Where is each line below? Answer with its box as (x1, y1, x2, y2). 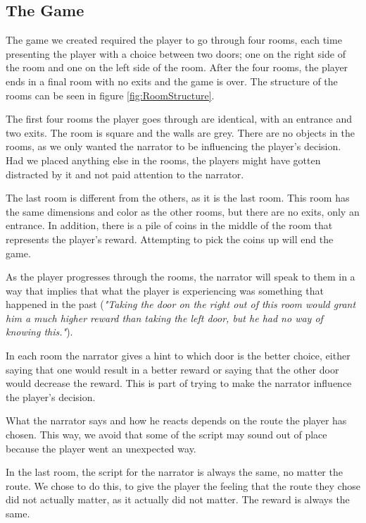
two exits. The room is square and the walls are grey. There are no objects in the (6, 125, 355, 140)
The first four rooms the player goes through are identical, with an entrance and (6, 111, 353, 126)
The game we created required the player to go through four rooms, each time (6, 32, 342, 47)
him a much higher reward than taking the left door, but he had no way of (6, 310, 323, 325)
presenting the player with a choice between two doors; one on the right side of (6, 46, 346, 61)
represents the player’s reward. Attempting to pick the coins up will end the (6, 231, 334, 246)
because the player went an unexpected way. (6, 441, 196, 455)
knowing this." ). (6, 324, 73, 339)
